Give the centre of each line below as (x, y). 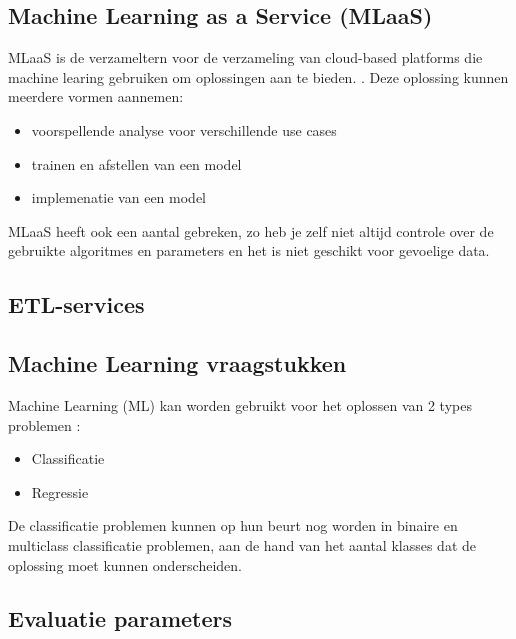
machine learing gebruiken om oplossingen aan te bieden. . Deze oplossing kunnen (258, 76)
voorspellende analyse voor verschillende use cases (184, 129)
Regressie (60, 491)
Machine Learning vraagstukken (177, 363)
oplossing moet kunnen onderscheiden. (125, 564)
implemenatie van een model (118, 197)
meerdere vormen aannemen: (96, 96)
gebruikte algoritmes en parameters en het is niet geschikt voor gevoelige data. (249, 250)
